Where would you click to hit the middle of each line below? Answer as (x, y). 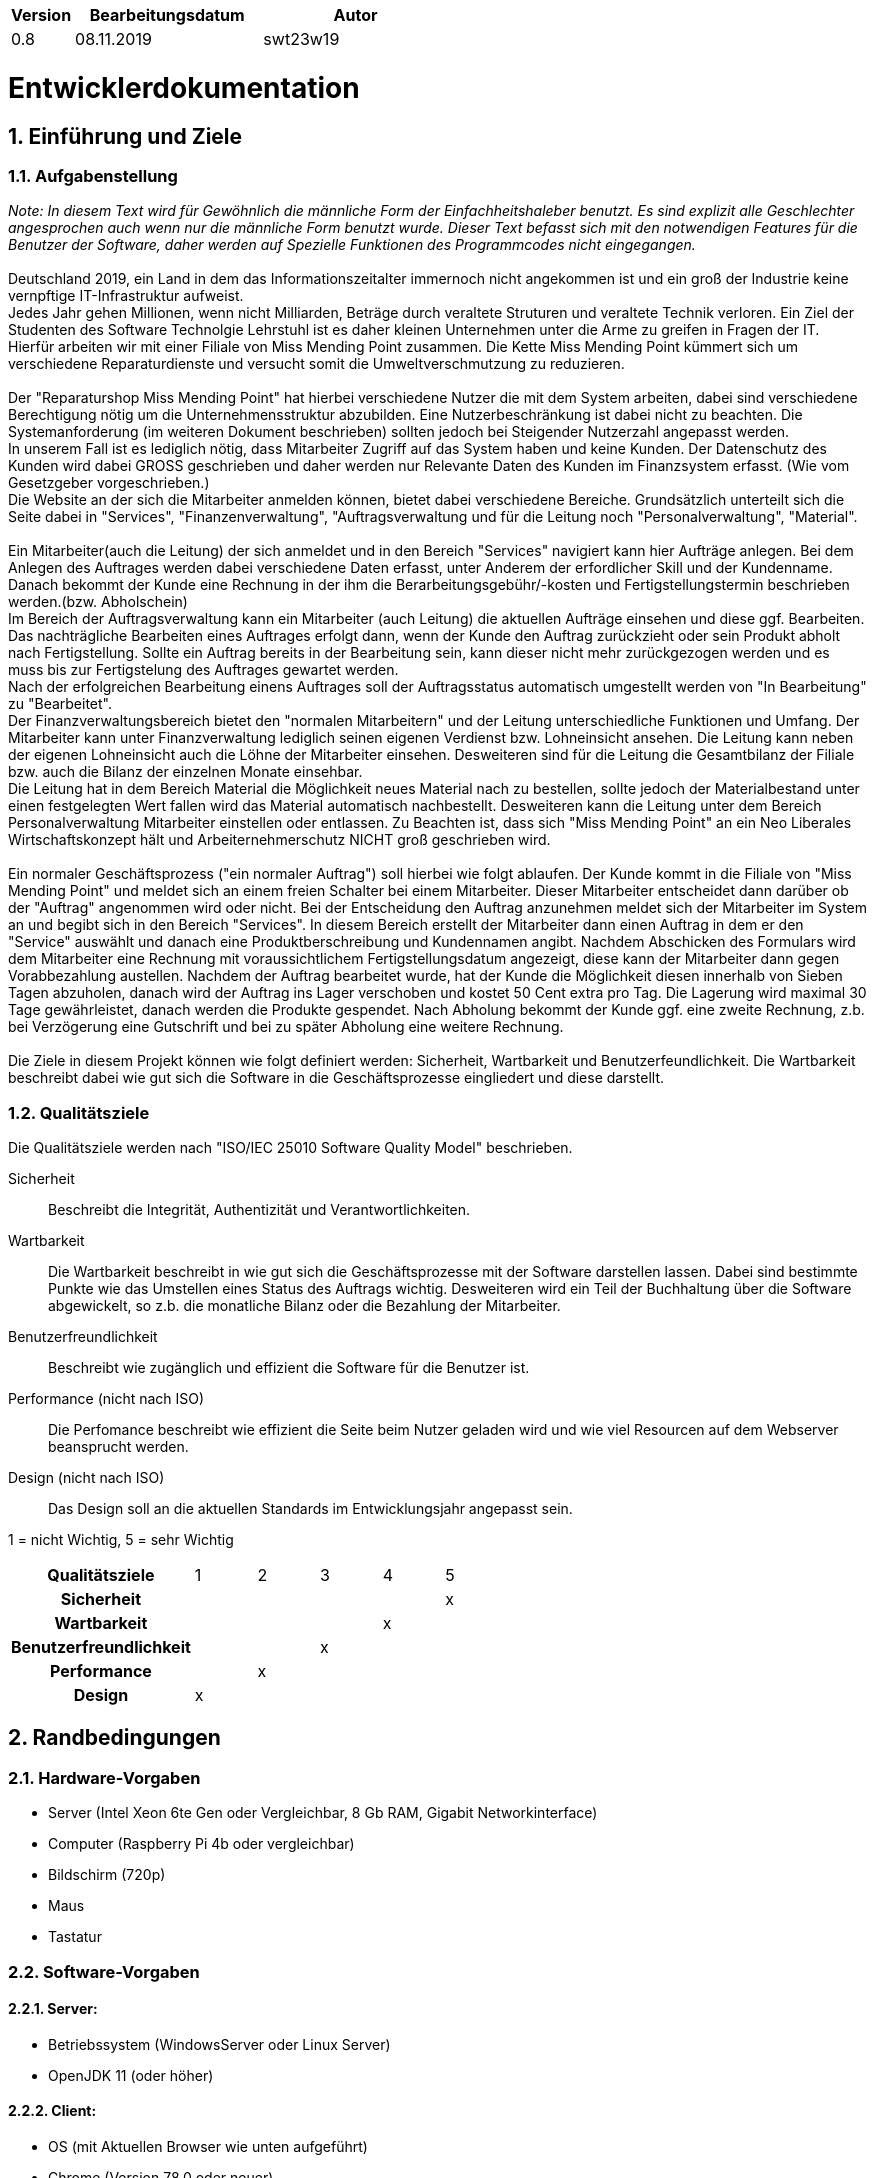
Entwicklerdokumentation (184, 87)
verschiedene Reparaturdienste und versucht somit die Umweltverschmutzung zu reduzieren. (316, 364)
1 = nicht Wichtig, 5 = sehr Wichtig (121, 1540)
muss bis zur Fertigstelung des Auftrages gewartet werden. (203, 670)
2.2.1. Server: (53, 2009)
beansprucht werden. (118, 1447)
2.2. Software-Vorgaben (104, 1971)
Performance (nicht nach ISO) (106, 1399)
